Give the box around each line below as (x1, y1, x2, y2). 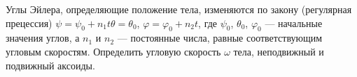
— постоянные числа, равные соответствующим (117, 31, 323, 45)
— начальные (265, 15, 323, 30)
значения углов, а (6, 31, 80, 45)
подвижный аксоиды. (6, 58, 95, 72)
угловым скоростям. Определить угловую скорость (6, 44, 221, 58)
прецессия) (6, 15, 52, 30)
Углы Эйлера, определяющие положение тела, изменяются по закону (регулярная (6, 2, 352, 16)
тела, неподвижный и (233, 44, 324, 58)
